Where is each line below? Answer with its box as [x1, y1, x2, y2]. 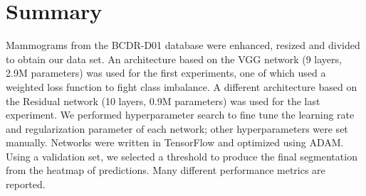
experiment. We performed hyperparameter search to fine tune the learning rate [6, 107, 355, 122]
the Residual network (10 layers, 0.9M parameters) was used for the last [6, 93, 320, 108]
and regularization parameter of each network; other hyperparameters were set [6, 121, 348, 136]
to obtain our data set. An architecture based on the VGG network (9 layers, [6, 51, 342, 66]
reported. [6, 177, 46, 192]
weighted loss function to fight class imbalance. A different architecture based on [6, 79, 357, 94]
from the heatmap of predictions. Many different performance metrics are [6, 163, 325, 178]
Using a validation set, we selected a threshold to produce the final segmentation [6, 148, 357, 163]
